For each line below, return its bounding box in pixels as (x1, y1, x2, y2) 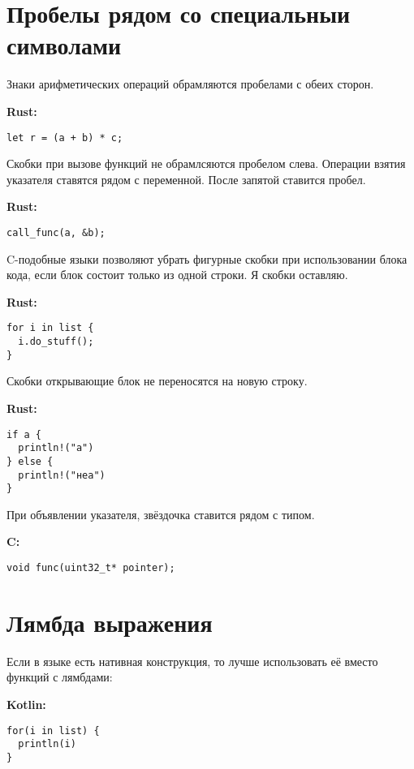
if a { (6, 428, 41, 440)
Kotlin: (6, 695, 46, 712)
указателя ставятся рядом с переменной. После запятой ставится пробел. (6, 170, 366, 187)
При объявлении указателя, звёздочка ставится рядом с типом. (6, 505, 315, 522)
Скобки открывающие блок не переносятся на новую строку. (6, 372, 308, 389)
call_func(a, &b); (6, 226, 106, 238)
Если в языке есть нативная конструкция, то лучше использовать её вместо (6, 652, 378, 669)
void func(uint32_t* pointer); (6, 562, 175, 574)
